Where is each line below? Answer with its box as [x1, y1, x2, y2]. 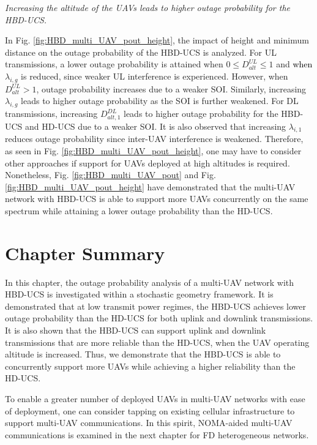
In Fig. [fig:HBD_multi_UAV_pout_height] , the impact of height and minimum [5, 34, 309, 47]
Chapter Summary [5, 240, 165, 265]
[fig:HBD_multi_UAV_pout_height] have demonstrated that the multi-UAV [5, 180, 296, 193]
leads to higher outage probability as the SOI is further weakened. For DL [21, 94, 299, 107]
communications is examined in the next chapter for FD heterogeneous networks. [5, 428, 309, 441]
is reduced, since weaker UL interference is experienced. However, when [21, 69, 288, 82]
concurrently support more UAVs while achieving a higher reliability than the [5, 359, 296, 372]
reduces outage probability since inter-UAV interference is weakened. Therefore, [5, 132, 304, 145]
